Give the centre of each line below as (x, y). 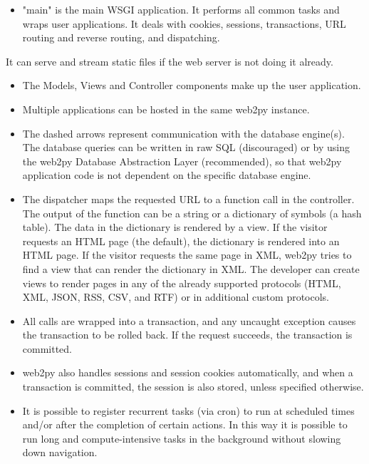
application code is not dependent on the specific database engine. (167, 175)
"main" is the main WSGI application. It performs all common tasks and (181, 9)
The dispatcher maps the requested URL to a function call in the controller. (188, 199)
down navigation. (60, 452)
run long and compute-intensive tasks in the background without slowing (182, 438)
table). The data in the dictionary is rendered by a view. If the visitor (175, 227)
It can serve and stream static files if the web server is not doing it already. (170, 61)
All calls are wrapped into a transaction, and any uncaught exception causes (189, 320)
